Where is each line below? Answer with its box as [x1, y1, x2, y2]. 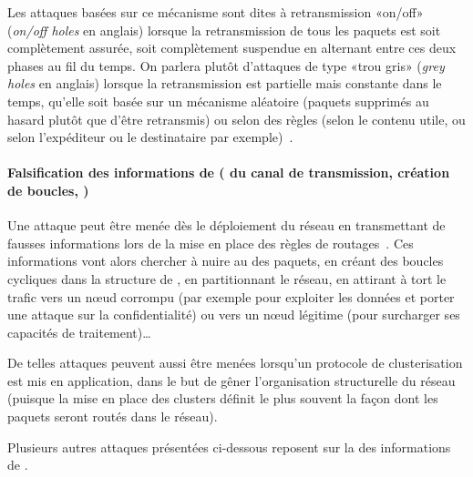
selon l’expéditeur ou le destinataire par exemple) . [7, 127, 293, 147]
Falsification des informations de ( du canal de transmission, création [7, 163, 450, 182]
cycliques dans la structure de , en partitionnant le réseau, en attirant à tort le [7, 269, 447, 288]
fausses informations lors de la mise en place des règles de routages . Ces [7, 233, 414, 252]
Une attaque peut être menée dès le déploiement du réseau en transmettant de [7, 216, 446, 235]
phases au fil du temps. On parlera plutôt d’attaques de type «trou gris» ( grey [7, 56, 445, 75]
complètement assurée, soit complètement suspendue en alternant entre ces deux [7, 38, 457, 57]
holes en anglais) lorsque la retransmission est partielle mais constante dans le [7, 74, 442, 93]
